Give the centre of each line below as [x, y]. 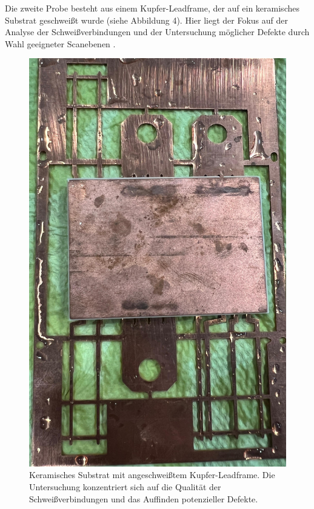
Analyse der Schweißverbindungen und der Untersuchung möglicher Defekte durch [157, 32]
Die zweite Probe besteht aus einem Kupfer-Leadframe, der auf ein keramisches [152, 8]
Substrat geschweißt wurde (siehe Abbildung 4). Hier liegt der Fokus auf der [146, 20]
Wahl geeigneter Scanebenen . [60, 43]
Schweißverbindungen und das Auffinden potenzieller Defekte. [144, 498]
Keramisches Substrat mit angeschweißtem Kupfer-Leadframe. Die [152, 475]
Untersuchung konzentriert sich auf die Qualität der [125, 487]
